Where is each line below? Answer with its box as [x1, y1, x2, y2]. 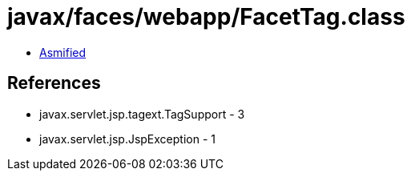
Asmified [39, 45, 87, 59]
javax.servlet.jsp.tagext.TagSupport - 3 [39, 107, 245, 121]
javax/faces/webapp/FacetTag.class [7, 3, 405, 30]
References [7, 73, 101, 94]
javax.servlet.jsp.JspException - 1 [39, 131, 216, 146]
